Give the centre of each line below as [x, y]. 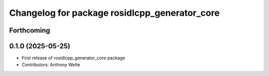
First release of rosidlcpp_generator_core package [73, 58]
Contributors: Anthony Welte [51, 65]
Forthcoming [30, 30]
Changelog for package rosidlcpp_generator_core [115, 13]
